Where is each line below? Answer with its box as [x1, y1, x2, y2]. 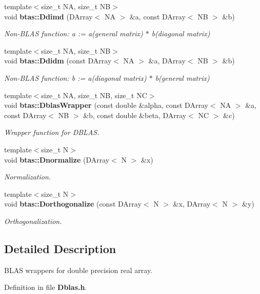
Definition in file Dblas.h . [4, 282, 87, 292]
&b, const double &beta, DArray [83, 109, 187, 120]
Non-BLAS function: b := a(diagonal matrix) [4, 72, 147, 83]
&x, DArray [173, 198, 211, 209]
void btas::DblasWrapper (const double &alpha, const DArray [4, 100, 208, 110]
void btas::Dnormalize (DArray [4, 154, 110, 165]
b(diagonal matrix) [151, 28, 210, 39]
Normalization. [4, 171, 51, 182]
